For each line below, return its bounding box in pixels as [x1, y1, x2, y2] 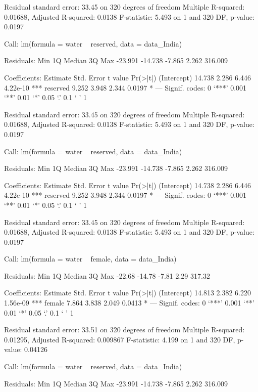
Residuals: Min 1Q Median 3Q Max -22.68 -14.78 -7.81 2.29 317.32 [4, 270, 210, 281]
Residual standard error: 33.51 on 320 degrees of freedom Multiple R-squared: [4, 324, 245, 335]
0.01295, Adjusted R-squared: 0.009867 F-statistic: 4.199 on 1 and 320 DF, [4, 334, 235, 344]
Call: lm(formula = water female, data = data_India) [4, 253, 177, 264]
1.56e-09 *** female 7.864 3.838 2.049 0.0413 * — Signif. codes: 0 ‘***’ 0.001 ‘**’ [4, 297, 254, 308]
